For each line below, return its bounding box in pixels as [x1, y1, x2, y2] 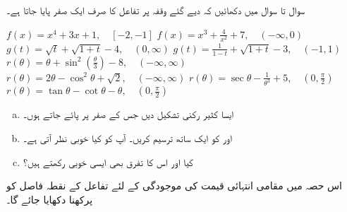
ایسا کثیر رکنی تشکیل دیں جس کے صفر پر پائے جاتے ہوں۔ [23, 107, 234, 122]
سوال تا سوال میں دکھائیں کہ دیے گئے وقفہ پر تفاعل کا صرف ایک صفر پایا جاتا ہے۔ [6, 3, 305, 17]
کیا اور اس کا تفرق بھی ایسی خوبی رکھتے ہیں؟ [23, 154, 193, 169]
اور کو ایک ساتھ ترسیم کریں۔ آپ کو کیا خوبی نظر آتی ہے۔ [23, 131, 232, 146]
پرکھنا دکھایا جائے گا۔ [6, 192, 93, 206]
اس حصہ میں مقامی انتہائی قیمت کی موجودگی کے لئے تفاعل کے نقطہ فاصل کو [6, 178, 342, 193]
